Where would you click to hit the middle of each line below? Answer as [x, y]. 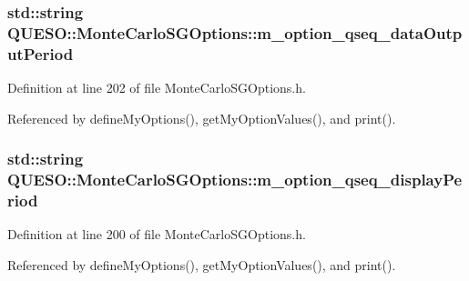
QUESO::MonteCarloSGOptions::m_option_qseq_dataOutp [235, 32]
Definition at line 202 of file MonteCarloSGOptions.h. [157, 88]
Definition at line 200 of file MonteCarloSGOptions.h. [157, 234]
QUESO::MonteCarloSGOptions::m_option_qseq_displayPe [235, 180]
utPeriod [41, 53]
